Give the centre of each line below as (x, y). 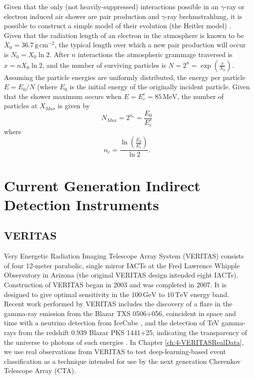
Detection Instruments (82, 204)
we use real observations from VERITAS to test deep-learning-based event (115, 351)
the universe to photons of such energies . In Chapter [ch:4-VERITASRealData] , (124, 342)
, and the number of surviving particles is (104, 65)
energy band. (210, 294)
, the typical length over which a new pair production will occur (150, 45)
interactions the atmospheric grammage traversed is (155, 54)
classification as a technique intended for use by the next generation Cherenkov (122, 361)
